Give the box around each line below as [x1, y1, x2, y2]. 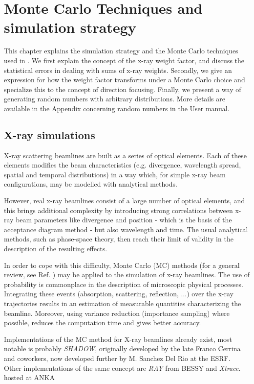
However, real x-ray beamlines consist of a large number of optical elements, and [4, 195, 245, 206]
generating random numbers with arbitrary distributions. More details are [4, 94, 225, 104]
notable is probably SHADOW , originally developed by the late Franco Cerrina [4, 343, 241, 354]
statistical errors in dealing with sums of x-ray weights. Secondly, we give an [4, 65, 232, 75]
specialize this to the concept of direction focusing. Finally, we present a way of [4, 84, 241, 94]
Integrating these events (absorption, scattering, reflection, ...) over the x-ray [4, 288, 233, 299]
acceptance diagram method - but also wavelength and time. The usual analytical [4, 224, 248, 234]
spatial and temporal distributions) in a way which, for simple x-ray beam [4, 169, 226, 179]
